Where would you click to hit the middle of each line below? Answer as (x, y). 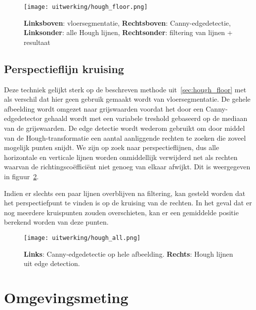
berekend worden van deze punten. (56, 222)
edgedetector (23, 118)
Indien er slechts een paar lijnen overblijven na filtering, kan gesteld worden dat (125, 193)
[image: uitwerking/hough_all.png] (82, 238)
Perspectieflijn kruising (64, 68)
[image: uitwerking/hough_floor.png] (86, 7)
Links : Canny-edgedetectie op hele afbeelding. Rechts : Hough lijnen (128, 253)
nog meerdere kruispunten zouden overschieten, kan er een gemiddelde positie (121, 212)
